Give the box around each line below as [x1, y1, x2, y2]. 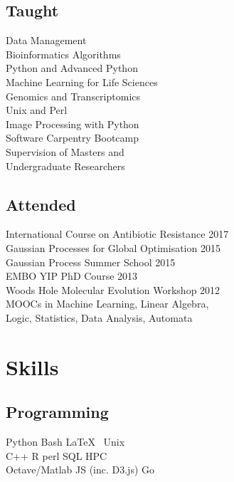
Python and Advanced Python [6, 61, 138, 75]
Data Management [6, 33, 87, 48]
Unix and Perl [6, 103, 68, 117]
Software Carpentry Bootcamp [6, 130, 139, 145]
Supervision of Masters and [6, 144, 124, 159]
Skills [6, 352, 59, 381]
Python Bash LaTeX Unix [6, 434, 125, 449]
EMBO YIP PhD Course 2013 [6, 268, 138, 283]
